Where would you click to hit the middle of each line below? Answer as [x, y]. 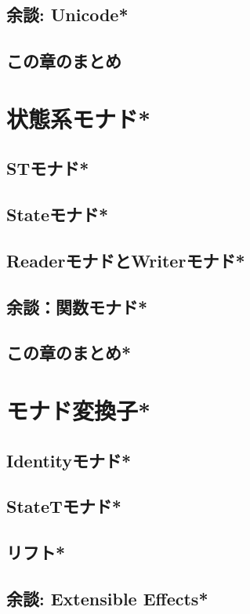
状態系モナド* [79, 118]
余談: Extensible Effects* [107, 598]
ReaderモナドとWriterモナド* [126, 260]
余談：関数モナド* [77, 306]
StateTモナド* [64, 506]
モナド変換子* [79, 411]
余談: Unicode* [67, 15]
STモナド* [48, 168]
